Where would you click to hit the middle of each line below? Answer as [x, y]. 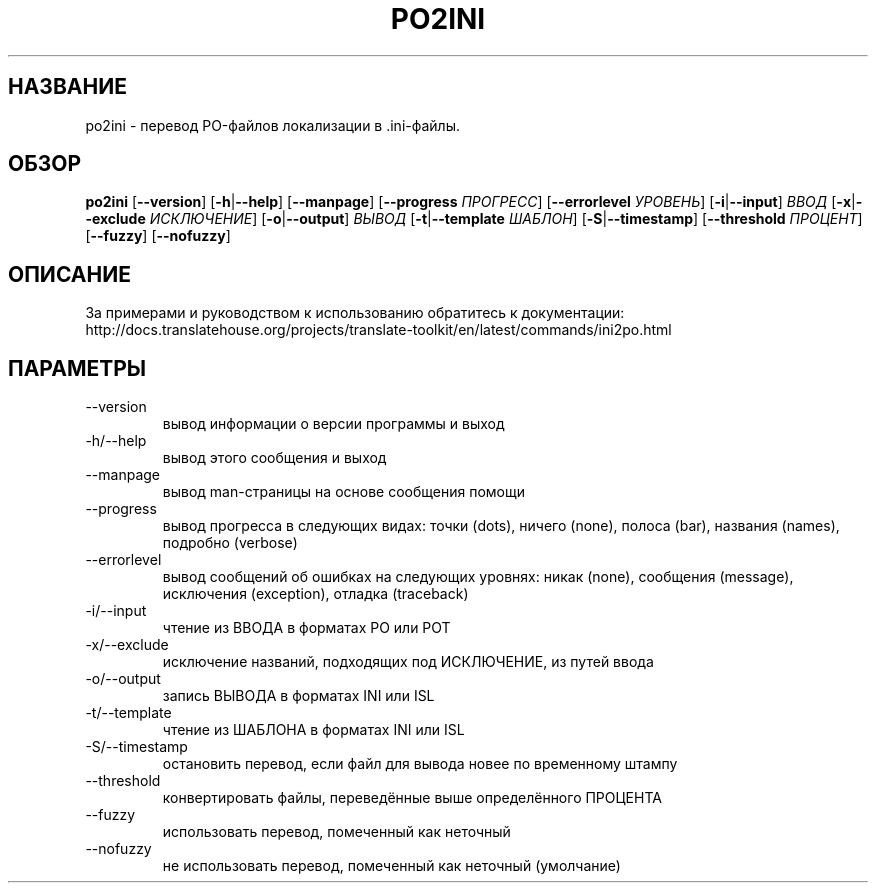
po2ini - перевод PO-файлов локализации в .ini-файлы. [273, 125]
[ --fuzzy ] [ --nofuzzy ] [158, 236]
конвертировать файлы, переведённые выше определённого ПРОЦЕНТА [412, 798]
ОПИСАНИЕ [69, 274]
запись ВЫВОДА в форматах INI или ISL [298, 696]
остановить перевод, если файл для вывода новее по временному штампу [420, 764]
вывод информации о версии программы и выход [333, 424]
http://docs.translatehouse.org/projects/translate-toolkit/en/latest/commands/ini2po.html [378, 330]
